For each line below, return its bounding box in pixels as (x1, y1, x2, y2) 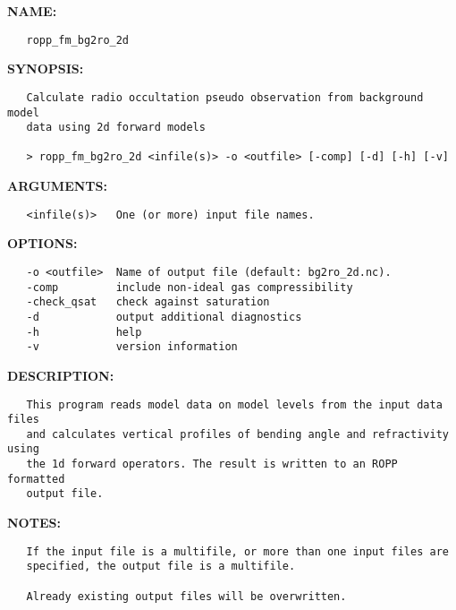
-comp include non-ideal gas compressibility (26, 280, 353, 294)
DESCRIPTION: (7, 365, 114, 384)
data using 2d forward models (26, 121, 206, 134)
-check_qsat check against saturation (26, 296, 270, 309)
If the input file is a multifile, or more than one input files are (26, 545, 449, 558)
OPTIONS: (7, 234, 78, 253)
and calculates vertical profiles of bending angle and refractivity (26, 427, 449, 441)
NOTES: (7, 513, 61, 532)
